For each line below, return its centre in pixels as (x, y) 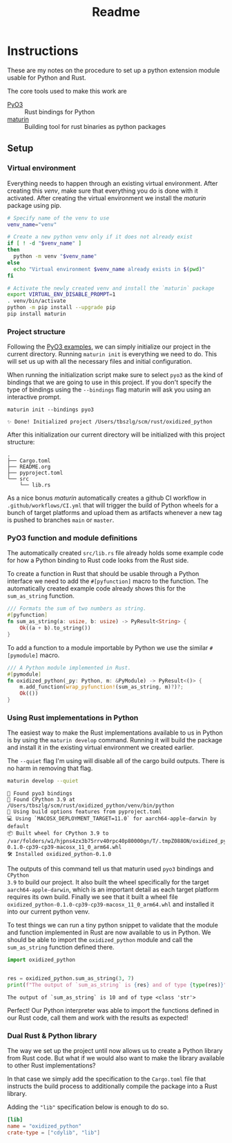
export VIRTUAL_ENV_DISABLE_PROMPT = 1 (61, 295)
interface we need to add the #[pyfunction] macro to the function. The (108, 581)
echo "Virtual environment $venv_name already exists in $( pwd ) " (109, 269)
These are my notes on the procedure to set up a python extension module (114, 70)
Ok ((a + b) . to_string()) (55, 628)
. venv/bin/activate (37, 301)
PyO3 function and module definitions (72, 538)
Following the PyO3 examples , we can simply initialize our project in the (109, 347)
